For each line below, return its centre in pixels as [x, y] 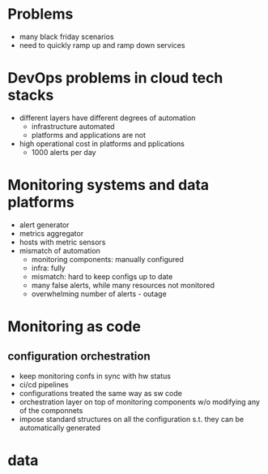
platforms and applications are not [89, 135]
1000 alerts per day [64, 152]
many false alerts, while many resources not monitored [123, 285]
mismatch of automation [60, 250]
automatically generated [60, 428]
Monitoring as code [74, 326]
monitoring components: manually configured [107, 259]
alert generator [44, 225]
